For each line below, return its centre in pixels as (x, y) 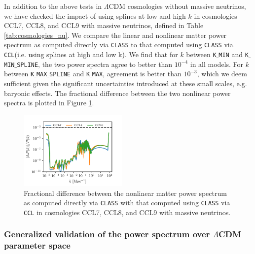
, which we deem (222, 74)
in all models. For (217, 64)
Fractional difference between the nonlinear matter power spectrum (125, 193)
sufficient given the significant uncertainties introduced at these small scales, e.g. (126, 83)
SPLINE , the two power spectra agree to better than (95, 64)
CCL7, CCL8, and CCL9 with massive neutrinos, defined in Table (104, 25)
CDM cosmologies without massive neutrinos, (177, 6)
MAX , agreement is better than (137, 74)
